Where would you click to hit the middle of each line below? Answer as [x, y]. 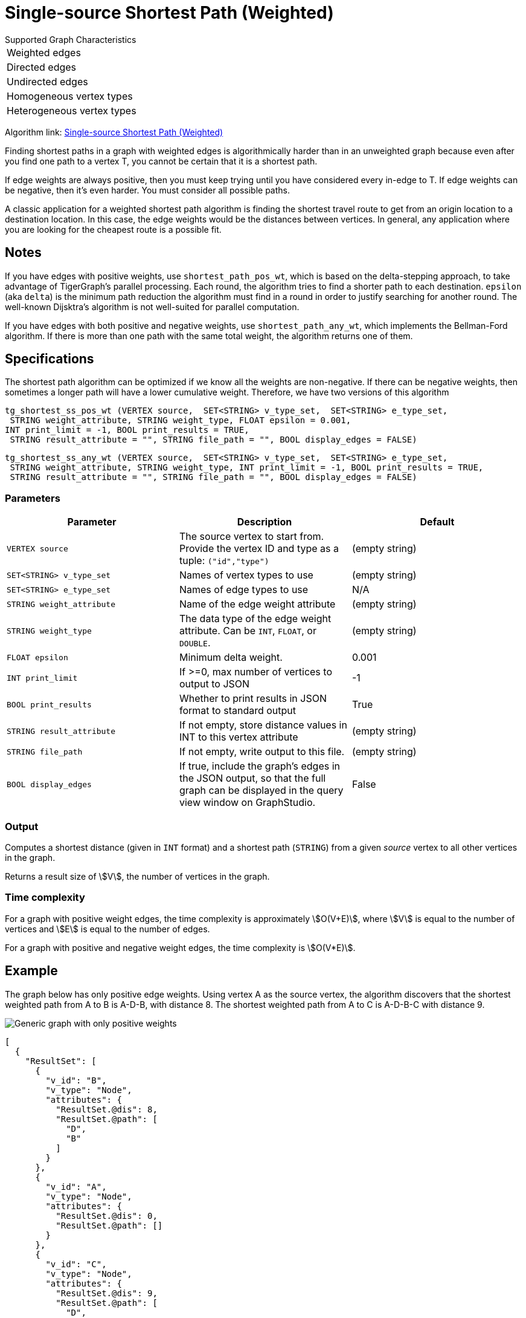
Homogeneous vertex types [70, 96]
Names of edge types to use [244, 590]
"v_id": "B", [76, 1080]
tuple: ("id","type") [224, 561]
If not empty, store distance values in [263, 725]
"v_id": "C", [76, 1264]
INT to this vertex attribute [239, 737]
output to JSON [214, 684]
